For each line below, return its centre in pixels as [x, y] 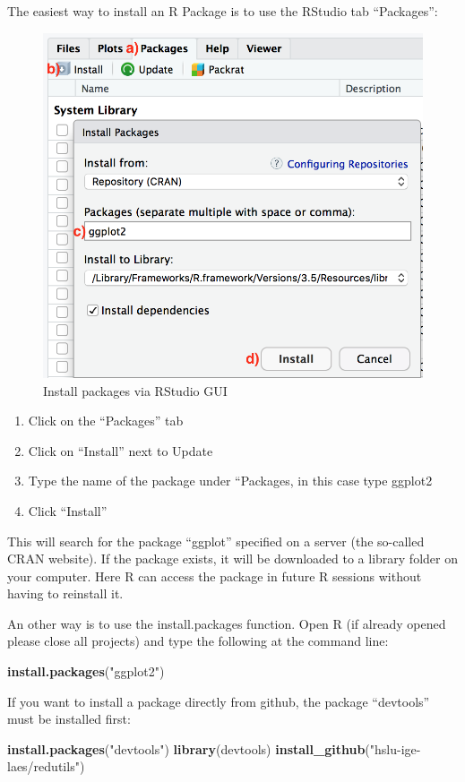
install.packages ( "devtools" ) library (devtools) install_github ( [189, 748]
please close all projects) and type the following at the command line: [198, 641]
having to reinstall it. [65, 593]
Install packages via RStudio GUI [135, 390]
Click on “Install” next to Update [121, 450]
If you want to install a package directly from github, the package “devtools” [219, 701]
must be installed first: [69, 719]
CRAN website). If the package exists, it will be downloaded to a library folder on [232, 559]
